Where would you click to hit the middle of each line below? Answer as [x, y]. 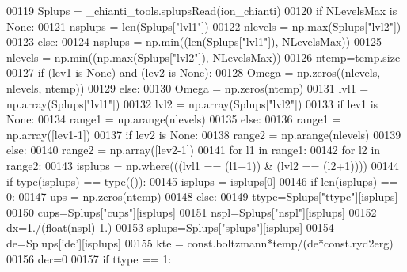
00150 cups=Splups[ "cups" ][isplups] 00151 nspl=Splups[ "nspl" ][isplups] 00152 [192, 212]
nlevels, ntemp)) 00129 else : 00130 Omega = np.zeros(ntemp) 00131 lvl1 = [188, 87]
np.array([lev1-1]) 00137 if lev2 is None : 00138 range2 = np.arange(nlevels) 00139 [204, 134]
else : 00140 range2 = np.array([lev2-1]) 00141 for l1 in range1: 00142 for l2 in [194, 150]
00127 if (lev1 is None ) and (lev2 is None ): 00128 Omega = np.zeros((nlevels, [194, 72]
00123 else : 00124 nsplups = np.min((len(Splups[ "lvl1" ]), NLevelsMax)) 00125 [194, 42]
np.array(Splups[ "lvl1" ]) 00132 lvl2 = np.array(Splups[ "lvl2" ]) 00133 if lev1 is [192, 103]
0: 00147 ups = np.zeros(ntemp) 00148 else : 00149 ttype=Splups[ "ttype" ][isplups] [202, 196]
